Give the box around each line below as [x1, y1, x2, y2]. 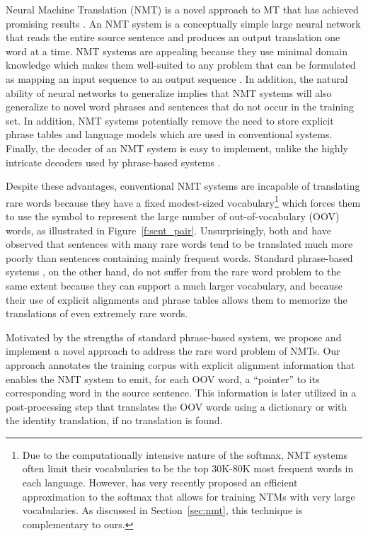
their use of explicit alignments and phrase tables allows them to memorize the [6, 292, 347, 307]
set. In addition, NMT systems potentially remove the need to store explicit [6, 113, 334, 127]
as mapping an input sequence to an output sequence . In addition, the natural [6, 71, 348, 86]
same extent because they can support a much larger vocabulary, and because [6, 278, 343, 292]
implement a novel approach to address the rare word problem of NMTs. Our [6, 343, 340, 358]
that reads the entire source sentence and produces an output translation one [6, 30, 340, 45]
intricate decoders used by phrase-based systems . [6, 154, 221, 169]
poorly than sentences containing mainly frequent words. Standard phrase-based [6, 250, 353, 265]
